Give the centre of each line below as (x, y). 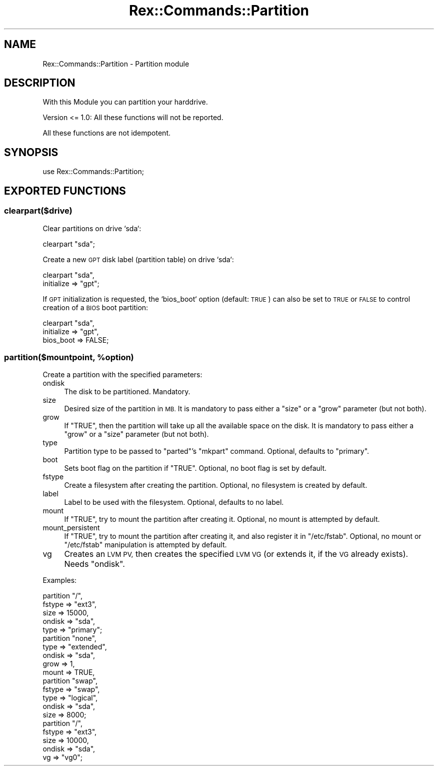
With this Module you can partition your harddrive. (125, 102)
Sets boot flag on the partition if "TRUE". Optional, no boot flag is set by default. (195, 468)
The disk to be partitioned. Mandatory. (127, 392)
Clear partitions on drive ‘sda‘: (92, 228)
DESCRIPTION (40, 83)
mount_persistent (71, 528)
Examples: (60, 580)
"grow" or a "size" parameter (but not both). (136, 434)
